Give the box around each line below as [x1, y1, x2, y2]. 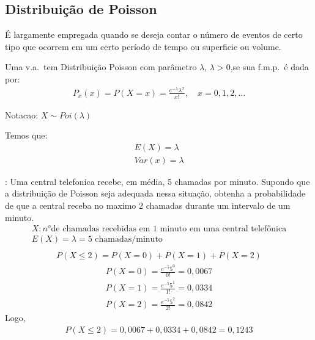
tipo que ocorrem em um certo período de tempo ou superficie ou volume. [5, 40, 281, 52]
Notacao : [5, 108, 39, 121]
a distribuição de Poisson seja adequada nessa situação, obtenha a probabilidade [5, 187, 306, 200]
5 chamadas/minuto [87, 235, 163, 244]
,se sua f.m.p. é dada [230, 60, 309, 73]
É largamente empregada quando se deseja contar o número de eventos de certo [5, 28, 303, 41]
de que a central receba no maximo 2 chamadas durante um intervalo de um [5, 198, 291, 211]
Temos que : [5, 129, 48, 142]
